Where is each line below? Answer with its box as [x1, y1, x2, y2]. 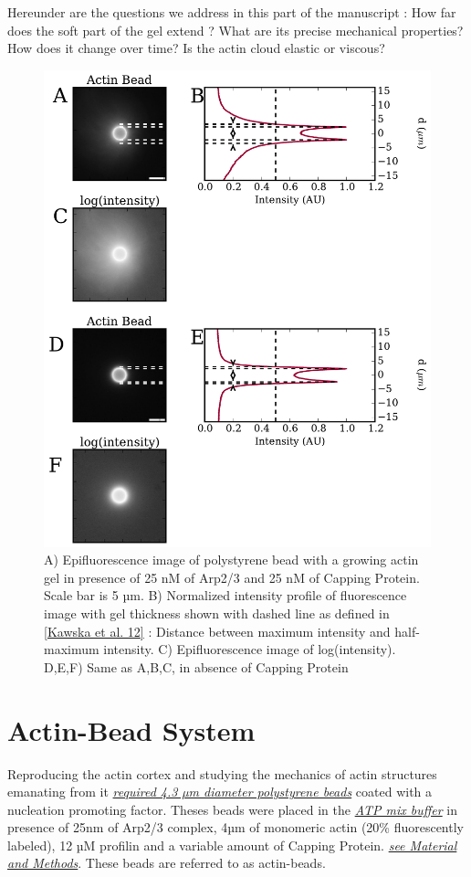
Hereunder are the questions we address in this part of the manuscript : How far [7, 3, 456, 21]
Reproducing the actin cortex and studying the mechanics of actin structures [7, 764, 437, 783]
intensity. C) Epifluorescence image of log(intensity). [103, 639, 396, 659]
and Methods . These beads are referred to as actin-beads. [7, 853, 326, 872]
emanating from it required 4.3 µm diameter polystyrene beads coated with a [7, 782, 433, 801]
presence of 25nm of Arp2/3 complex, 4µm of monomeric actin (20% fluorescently [7, 818, 464, 837]
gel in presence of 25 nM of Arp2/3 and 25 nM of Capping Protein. [44, 567, 420, 586]
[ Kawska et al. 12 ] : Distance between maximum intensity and [44, 621, 391, 640]
